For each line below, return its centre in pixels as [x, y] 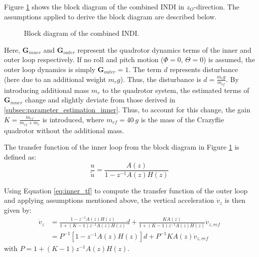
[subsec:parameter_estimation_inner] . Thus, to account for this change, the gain [127, 109]
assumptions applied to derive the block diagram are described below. [110, 16]
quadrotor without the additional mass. [64, 130]
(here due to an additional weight [55, 79]
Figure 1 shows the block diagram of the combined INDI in [94, 6]
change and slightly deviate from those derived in [100, 100]
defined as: [20, 157]
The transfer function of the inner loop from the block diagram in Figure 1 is [122, 147]
